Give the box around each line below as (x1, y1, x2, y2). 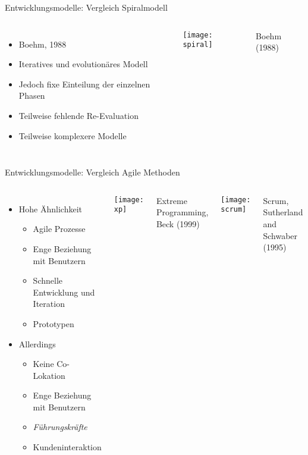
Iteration (33, 297, 65, 310)
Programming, (156, 206, 209, 218)
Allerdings (18, 337, 56, 350)
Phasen (18, 89, 45, 102)
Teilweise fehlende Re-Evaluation (18, 109, 139, 121)
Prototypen (33, 317, 74, 330)
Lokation (33, 369, 65, 381)
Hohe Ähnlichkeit (18, 202, 82, 215)
